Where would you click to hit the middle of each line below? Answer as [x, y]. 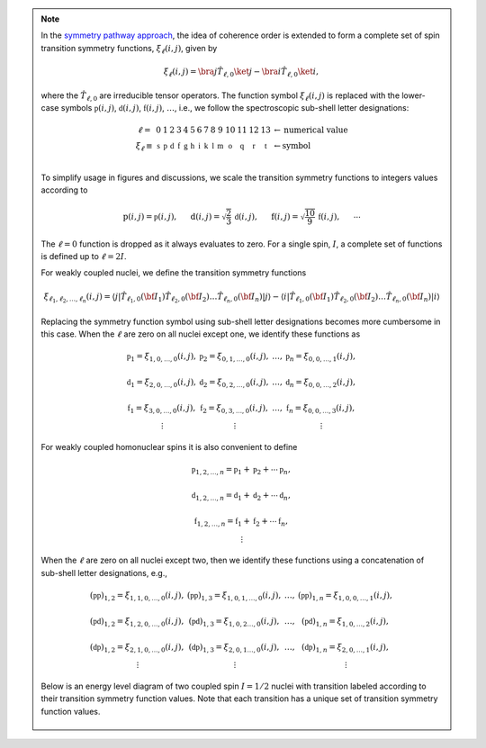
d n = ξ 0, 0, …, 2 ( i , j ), [320, 383]
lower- [414, 95]
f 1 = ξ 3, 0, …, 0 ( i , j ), [162, 409]
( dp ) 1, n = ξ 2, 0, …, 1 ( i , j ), [345, 648]
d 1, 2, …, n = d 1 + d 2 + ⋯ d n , [241, 496]
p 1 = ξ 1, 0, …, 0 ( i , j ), [162, 357]
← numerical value [311, 130]
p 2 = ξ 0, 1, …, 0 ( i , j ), [234, 357]
